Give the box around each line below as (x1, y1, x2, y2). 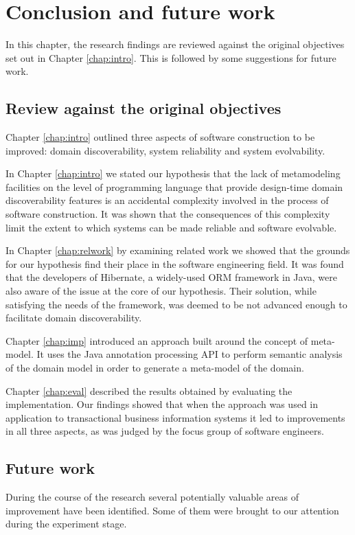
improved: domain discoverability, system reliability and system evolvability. (5, 143, 325, 157)
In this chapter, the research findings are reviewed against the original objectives (5, 37, 345, 52)
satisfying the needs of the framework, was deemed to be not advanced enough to (5, 297, 347, 311)
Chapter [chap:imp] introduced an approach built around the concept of (5, 333, 308, 348)
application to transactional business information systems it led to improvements (5, 410, 345, 424)
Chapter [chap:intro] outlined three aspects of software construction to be (5, 130, 315, 144)
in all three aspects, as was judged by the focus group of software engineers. (5, 424, 324, 438)
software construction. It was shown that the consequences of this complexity (5, 207, 330, 221)
